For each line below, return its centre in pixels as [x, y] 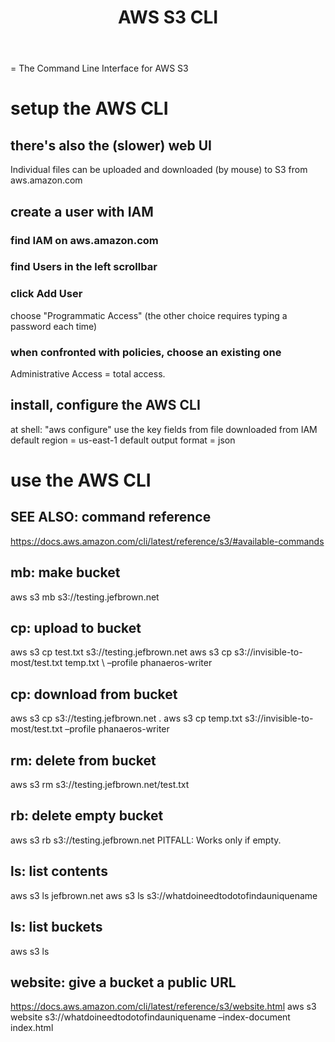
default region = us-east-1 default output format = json [123, 440]
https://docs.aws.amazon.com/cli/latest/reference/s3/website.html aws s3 [163, 1007]
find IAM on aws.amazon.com [84, 240]
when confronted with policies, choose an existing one [146, 352]
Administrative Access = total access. [88, 374]
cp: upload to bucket [76, 628]
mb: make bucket [65, 572]
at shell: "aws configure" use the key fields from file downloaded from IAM [164, 429]
